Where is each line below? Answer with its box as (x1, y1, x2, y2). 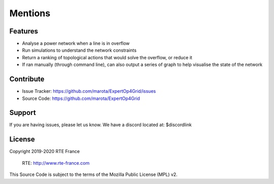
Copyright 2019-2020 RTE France (9, 149, 80, 155)
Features (9, 27, 38, 35)
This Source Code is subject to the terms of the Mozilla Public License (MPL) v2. (9, 171, 178, 177)
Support (9, 108, 36, 117)
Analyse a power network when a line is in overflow (22, 41, 130, 47)
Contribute (9, 75, 45, 84)
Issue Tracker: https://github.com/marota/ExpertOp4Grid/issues (22, 88, 156, 94)
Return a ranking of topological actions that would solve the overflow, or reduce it (22, 54, 192, 60)
